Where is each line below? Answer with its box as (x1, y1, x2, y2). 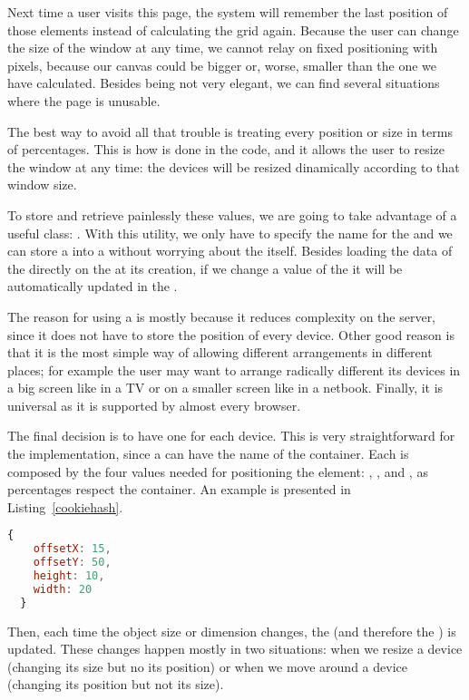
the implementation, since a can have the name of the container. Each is (7, 444, 409, 463)
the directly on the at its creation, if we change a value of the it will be (7, 258, 403, 277)
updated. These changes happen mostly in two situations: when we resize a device (7, 639, 463, 658)
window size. (7, 175, 77, 194)
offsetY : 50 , (33, 556, 112, 569)
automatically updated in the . (7, 277, 178, 296)
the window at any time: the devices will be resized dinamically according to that (7, 157, 460, 176)
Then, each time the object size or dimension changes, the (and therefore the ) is (7, 621, 456, 640)
